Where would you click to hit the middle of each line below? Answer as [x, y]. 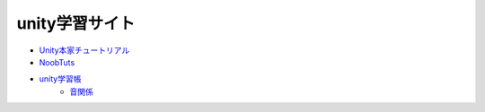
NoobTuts [57, 62]
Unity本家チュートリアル [84, 50]
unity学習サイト [76, 23]
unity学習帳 [60, 79]
